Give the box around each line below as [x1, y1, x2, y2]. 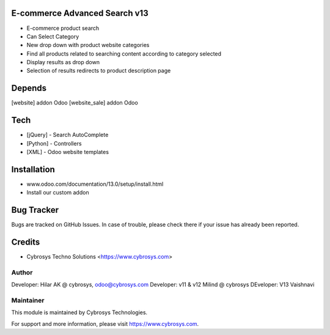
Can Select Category [26, 32, 79, 40]
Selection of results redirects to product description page [26, 67, 171, 75]
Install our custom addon [26, 189, 89, 196]
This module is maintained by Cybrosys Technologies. [11, 309, 148, 316]
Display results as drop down [26, 59, 100, 66]
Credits [11, 237, 40, 248]
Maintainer [11, 296, 45, 305]
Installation [11, 164, 55, 174]
